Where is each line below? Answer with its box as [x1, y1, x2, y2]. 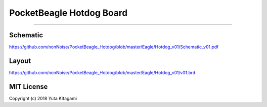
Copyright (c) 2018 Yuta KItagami [9, 95, 77, 101]
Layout [9, 56, 31, 65]
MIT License [9, 82, 48, 91]
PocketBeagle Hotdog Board [9, 7, 128, 18]
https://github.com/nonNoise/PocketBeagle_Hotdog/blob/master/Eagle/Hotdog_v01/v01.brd [9, 69, 195, 76]
